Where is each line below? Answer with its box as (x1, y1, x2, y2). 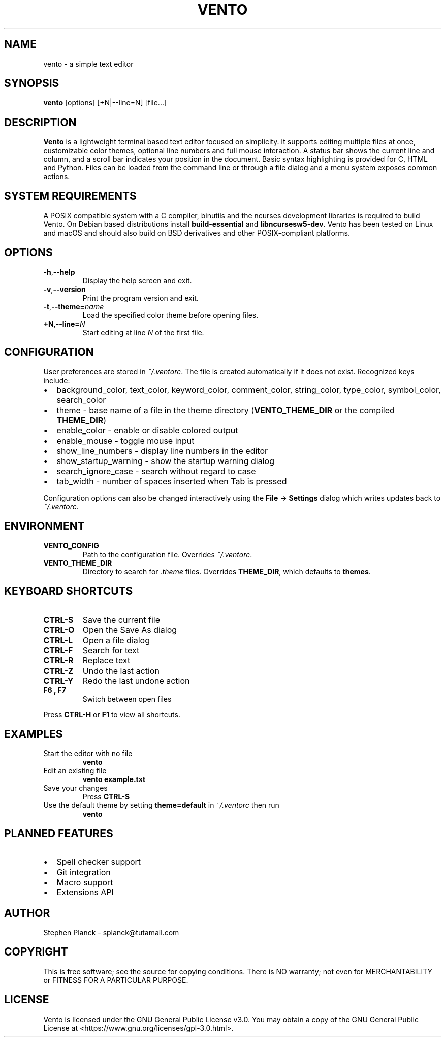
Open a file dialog (82, 634, 150, 645)
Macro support (56, 877, 113, 888)
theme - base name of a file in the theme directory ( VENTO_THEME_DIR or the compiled (56, 404, 395, 415)
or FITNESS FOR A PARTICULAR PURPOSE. (43, 975, 188, 985)
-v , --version (43, 284, 86, 294)
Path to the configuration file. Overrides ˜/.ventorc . (82, 550, 252, 559)
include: (43, 375, 70, 385)
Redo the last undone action (82, 675, 190, 686)
